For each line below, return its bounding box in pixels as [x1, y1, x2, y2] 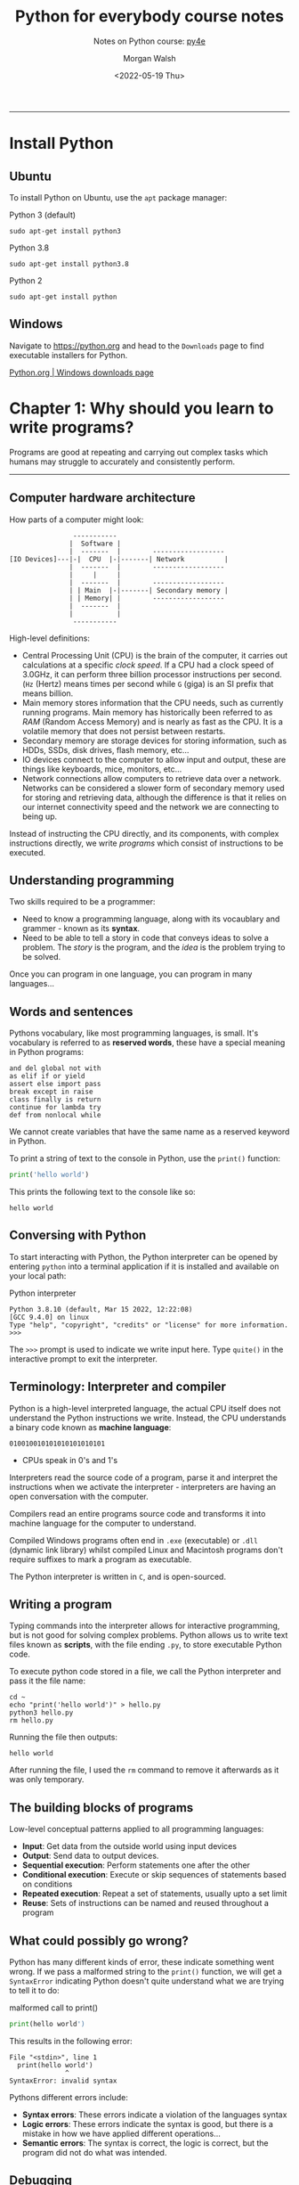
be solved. [21, 952, 61, 962]
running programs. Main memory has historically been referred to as [21, 707, 273, 717]
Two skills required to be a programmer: [9, 896, 156, 907]
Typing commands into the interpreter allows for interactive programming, [9, 1620, 280, 1632]
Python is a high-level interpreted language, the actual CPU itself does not [9, 1403, 281, 1413]
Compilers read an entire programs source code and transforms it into [9, 1508, 266, 1518]
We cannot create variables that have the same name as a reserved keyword [9, 1126, 290, 1137]
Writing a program [9, 1597, 113, 1612]
